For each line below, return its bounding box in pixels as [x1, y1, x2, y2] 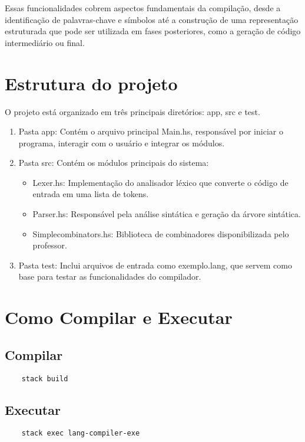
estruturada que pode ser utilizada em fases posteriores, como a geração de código [5, 25, 301, 37]
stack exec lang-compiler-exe [21, 429, 140, 438]
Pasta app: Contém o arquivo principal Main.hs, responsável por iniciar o [18, 125, 283, 137]
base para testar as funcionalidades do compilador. [18, 270, 201, 283]
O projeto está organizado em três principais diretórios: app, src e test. [5, 105, 260, 117]
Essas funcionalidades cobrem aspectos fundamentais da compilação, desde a [5, 2, 281, 14]
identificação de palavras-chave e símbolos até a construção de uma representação [5, 13, 299, 25]
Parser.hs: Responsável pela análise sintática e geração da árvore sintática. [32, 208, 301, 220]
